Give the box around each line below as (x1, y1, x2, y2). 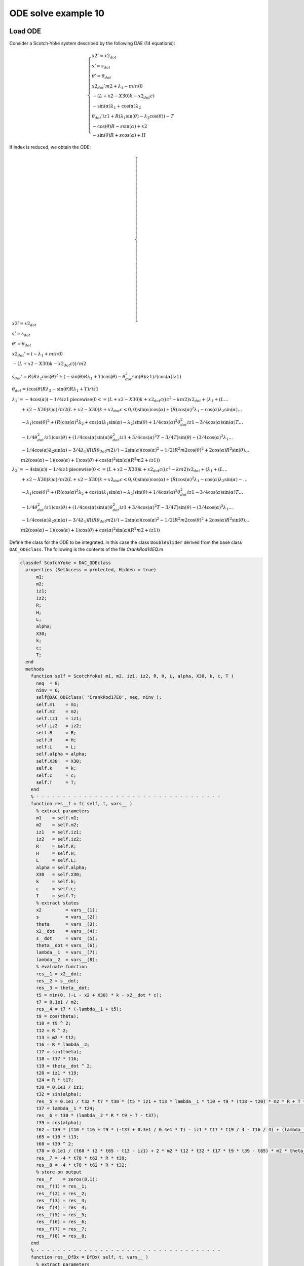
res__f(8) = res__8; (36, 1233, 87, 1239)
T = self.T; (36, 893, 77, 899)
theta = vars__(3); (36, 921, 98, 927)
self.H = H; (36, 737, 77, 743)
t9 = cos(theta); (36, 1013, 80, 1019)
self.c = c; (36, 772, 77, 778)
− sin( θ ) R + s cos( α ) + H (92, 132, 146, 138)
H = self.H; (36, 850, 77, 856)
